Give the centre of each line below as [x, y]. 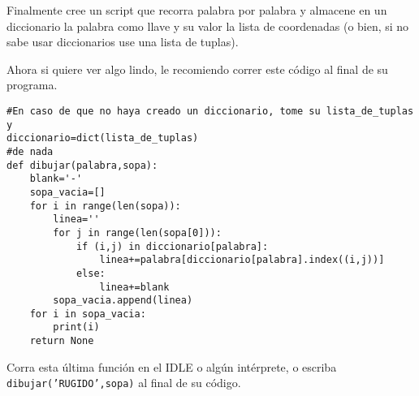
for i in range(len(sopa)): [105, 206]
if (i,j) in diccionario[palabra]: [172, 246]
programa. [32, 85]
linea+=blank [134, 287]
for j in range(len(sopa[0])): [137, 232]
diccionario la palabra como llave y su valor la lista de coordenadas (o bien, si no [208, 26]
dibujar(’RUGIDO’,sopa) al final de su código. [124, 383]
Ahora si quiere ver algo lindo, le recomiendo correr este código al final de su [197, 69]
